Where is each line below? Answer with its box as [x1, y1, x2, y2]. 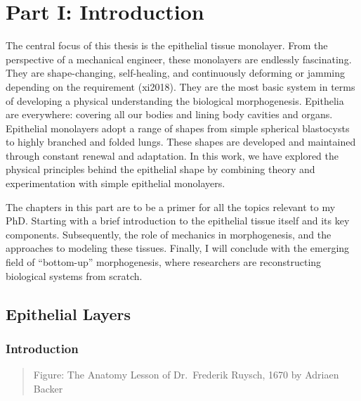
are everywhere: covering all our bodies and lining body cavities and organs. [6, 107, 333, 122]
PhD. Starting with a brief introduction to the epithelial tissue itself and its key [6, 213, 350, 228]
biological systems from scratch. [6, 268, 143, 283]
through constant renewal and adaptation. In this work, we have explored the [6, 148, 339, 163]
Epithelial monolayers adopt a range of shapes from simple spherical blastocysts [6, 120, 350, 135]
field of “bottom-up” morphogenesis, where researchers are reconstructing [6, 255, 322, 269]
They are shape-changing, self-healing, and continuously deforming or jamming [6, 65, 345, 80]
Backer [33, 381, 63, 395]
